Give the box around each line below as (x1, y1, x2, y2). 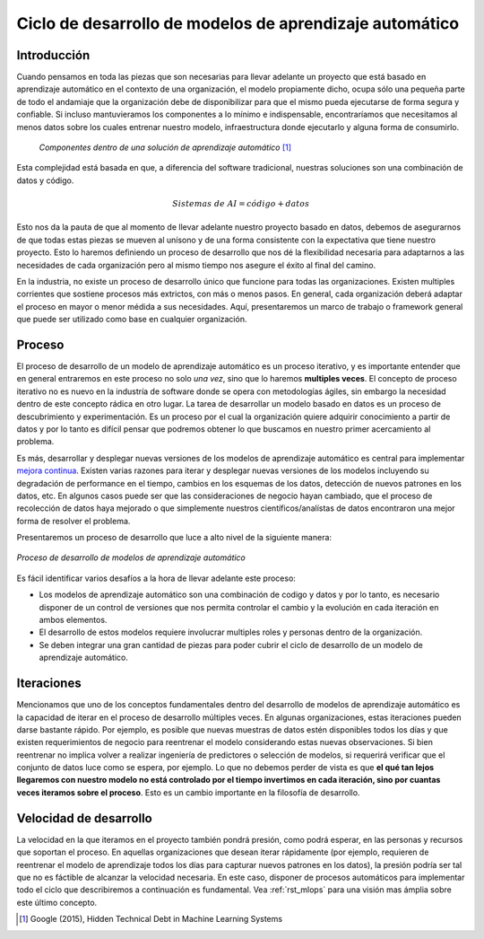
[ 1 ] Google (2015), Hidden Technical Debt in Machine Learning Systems (19, 914, 282, 925)
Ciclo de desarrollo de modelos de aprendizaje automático (16, 13, 460, 33)
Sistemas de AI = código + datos (171, 198, 310, 208)
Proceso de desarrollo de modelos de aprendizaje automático (16, 552, 246, 563)
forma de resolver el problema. (16, 515, 131, 526)
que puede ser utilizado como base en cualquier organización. (16, 314, 247, 325)
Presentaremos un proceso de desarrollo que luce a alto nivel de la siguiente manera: (16, 532, 332, 543)
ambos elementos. (39, 615, 108, 626)
